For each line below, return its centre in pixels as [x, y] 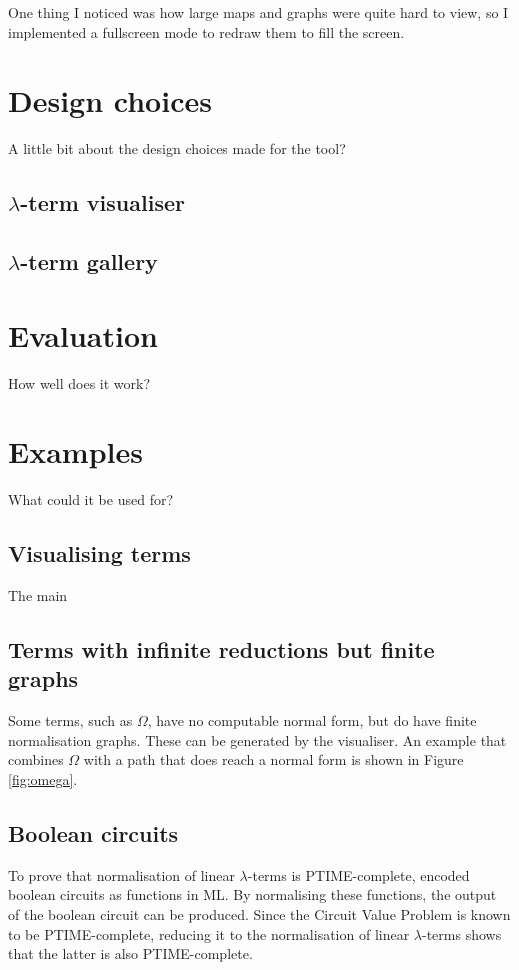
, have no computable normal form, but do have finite [312, 720]
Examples [75, 451]
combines [36, 759]
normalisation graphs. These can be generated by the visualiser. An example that [257, 739]
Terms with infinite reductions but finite [221, 649]
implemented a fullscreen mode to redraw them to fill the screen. [206, 31]
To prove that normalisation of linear [121, 874]
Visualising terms [99, 553]
